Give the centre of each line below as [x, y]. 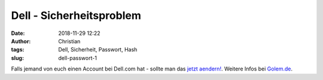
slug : [17, 58]
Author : [21, 41]
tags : [18, 50]
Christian [69, 41]
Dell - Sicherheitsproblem [76, 15]
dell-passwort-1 [77, 58]
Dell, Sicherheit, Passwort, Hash [98, 50]
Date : [18, 33]
